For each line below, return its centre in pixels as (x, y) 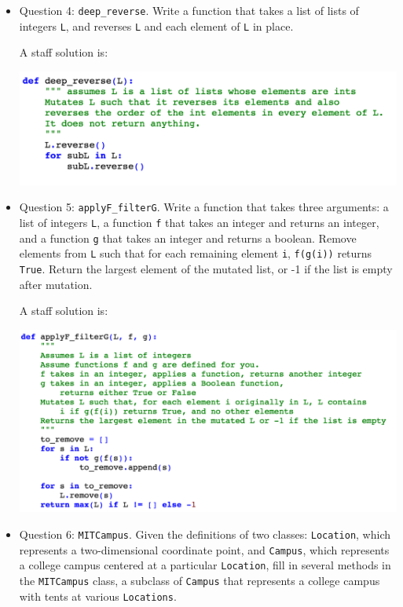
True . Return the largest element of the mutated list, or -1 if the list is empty (206, 269)
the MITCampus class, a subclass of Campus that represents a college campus (200, 581)
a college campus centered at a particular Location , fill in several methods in (205, 565)
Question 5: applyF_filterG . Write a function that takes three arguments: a (204, 207)
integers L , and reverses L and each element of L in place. (156, 26)
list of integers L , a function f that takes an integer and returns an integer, (199, 223)
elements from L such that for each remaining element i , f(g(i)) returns (196, 253)
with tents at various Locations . (98, 596)
